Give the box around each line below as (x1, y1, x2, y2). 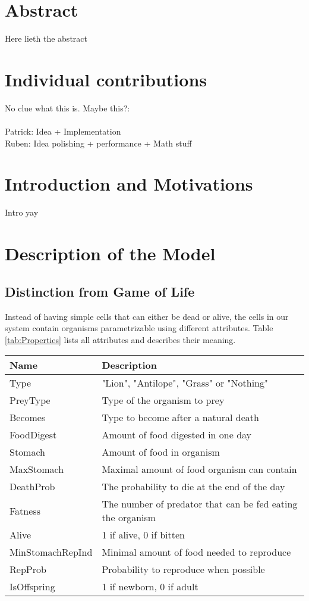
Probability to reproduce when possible (102, 562, 265, 577)
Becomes (10, 410, 46, 425)
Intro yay (5, 206, 39, 219)
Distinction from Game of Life (5, 282, 195, 300)
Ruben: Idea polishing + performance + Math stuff (5, 136, 192, 149)
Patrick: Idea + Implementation (5, 125, 121, 138)
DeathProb (10, 479, 55, 494)
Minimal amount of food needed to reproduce (102, 545, 291, 559)
